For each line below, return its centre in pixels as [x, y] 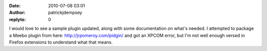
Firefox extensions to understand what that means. [61, 42]
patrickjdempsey [65, 13]
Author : [17, 13]
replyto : [18, 19]
